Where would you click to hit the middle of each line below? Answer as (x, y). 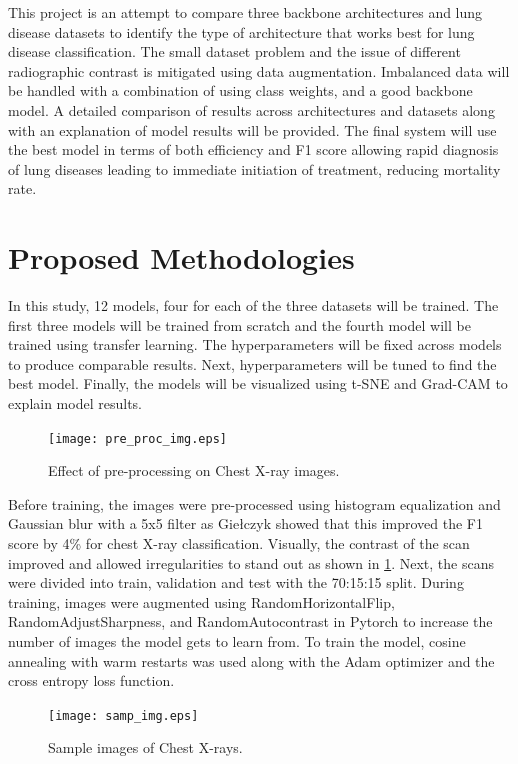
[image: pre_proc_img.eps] (137, 438)
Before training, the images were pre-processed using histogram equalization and (254, 503)
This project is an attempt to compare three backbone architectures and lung (245, 12)
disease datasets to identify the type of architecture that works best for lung (241, 31)
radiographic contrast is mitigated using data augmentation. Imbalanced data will (259, 70)
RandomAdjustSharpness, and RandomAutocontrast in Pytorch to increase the (250, 621)
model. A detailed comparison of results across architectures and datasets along (251, 109)
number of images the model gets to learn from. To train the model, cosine (237, 641)
